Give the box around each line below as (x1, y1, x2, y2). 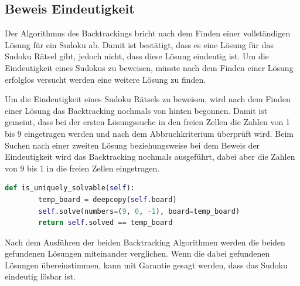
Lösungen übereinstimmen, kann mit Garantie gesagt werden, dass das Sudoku (5, 258, 288, 271)
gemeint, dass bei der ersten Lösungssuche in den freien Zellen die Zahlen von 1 (5, 116, 290, 128)
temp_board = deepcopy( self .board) (38, 195, 177, 204)
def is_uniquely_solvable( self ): (5, 184, 135, 193)
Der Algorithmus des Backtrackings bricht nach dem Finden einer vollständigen (5, 27, 291, 39)
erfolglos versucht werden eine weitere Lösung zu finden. (5, 73, 206, 85)
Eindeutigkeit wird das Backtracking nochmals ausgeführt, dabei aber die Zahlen (5, 150, 295, 163)
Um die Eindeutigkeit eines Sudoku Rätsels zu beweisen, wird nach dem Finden (5, 93, 291, 105)
